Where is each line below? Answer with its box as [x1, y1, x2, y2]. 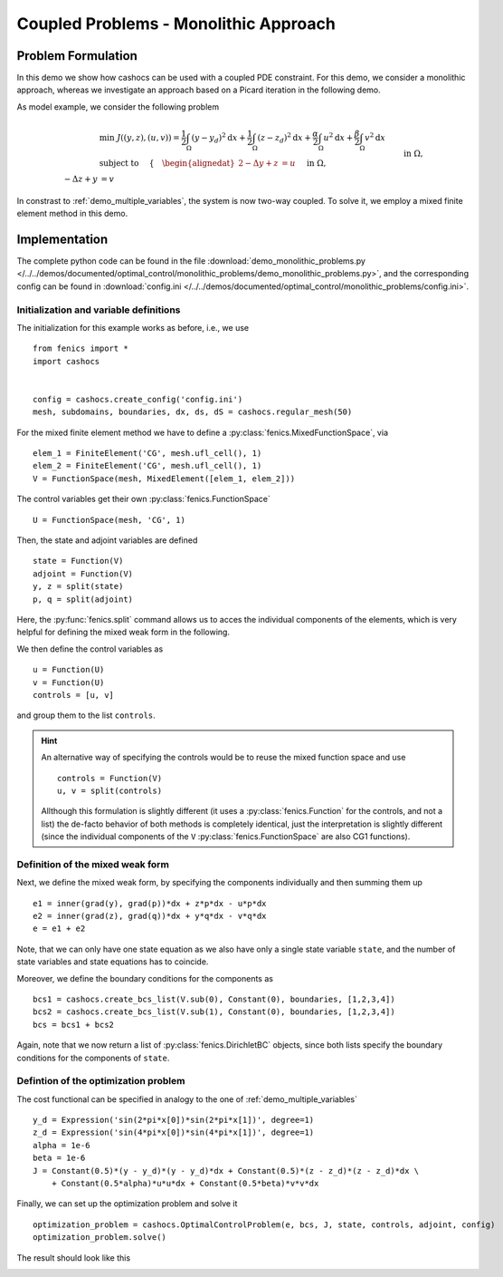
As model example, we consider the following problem [16, 101, 220, 112]
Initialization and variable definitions [16, 304, 181, 316]
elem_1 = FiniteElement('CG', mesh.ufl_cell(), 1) [33, 449, 262, 459]
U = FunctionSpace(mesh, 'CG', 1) [33, 515, 185, 525]
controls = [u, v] [33, 690, 115, 700]
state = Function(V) [33, 556, 124, 566]
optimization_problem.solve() [33, 1233, 167, 1243]
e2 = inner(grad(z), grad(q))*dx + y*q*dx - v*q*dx [33, 911, 267, 921]
